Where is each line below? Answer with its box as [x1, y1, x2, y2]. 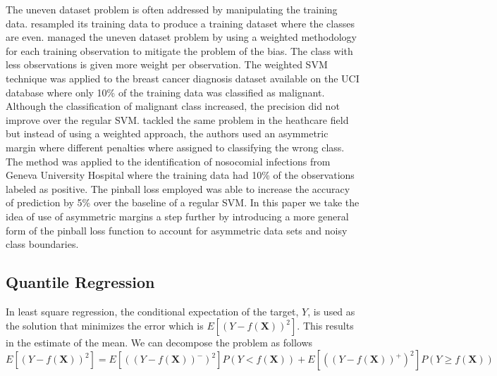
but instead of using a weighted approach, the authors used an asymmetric [6, 126, 329, 141]
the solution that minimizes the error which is [6, 318, 204, 333]
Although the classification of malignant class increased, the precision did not [6, 99, 340, 113]
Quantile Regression [6, 271, 155, 293]
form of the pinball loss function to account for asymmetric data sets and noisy [6, 223, 348, 237]
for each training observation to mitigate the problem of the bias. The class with [6, 43, 353, 58]
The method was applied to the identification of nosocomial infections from [6, 153, 331, 168]
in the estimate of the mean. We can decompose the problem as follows [6, 335, 313, 350]
